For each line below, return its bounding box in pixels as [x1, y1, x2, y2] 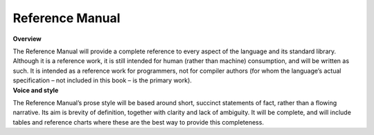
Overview [12, 35, 42, 43]
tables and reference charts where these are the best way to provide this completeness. [12, 118, 265, 126]
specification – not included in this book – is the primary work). [12, 76, 192, 84]
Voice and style [12, 86, 59, 94]
